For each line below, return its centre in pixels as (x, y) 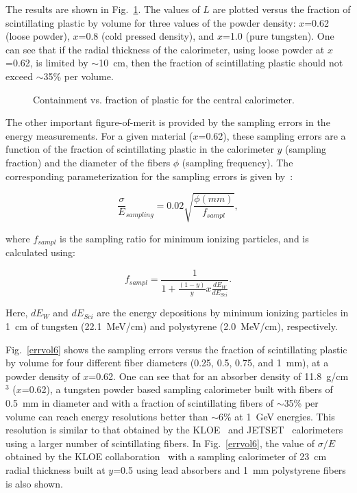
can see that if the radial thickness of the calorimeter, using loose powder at (165, 49)
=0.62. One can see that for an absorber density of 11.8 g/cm (219, 376)
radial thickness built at (56, 469)
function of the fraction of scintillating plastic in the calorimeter (140, 149)
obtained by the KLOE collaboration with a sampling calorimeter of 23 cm (166, 456)
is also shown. (34, 483)
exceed (20, 76)
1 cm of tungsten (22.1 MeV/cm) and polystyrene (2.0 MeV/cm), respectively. (172, 326)
